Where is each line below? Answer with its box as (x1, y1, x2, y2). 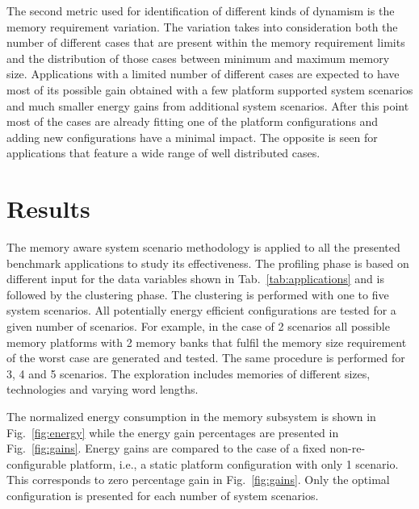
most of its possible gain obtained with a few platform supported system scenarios (6, 81, 413, 98)
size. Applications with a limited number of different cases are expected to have (6, 65, 400, 82)
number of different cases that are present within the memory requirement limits (6, 34, 405, 51)
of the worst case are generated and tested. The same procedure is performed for (6, 349, 405, 366)
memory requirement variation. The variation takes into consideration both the (6, 18, 398, 35)
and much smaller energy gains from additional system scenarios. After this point (6, 97, 409, 114)
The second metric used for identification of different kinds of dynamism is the (6, 2, 395, 19)
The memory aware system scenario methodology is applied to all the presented (6, 239, 400, 256)
